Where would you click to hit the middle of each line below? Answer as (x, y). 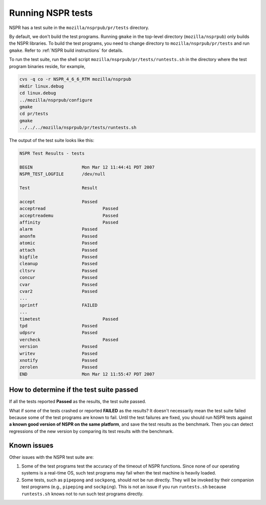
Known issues (31, 445)
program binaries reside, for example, (47, 66)
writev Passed (59, 353)
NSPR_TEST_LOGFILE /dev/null (62, 174)
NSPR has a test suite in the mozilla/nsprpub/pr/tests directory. (79, 28)
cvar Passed (59, 284)
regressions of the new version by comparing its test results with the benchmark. (91, 431)
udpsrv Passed (59, 333)
